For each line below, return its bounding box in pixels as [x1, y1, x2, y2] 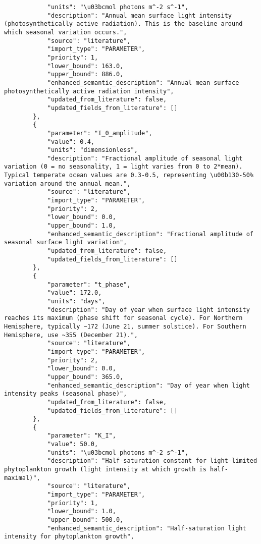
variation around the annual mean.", [4, 180, 131, 187]
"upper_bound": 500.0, [47, 516, 124, 524]
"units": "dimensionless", [47, 146, 138, 154]
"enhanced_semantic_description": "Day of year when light [47, 382, 250, 389]
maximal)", [4, 474, 40, 481]
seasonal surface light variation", [4, 239, 127, 246]
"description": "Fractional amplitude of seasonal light [47, 154, 243, 162]
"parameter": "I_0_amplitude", [47, 129, 152, 137]
